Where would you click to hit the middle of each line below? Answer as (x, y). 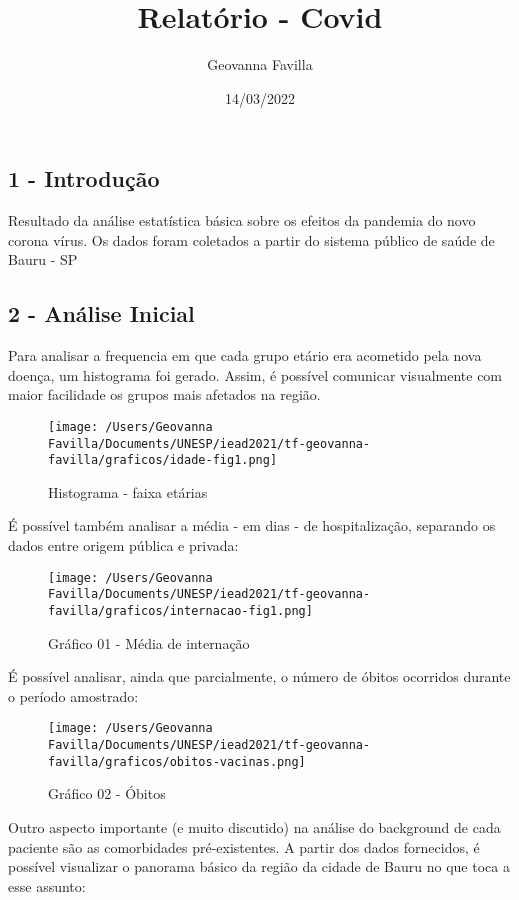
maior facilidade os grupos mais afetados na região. (164, 394)
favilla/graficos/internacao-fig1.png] (180, 610)
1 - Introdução (84, 178)
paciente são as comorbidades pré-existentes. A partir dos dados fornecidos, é (244, 846)
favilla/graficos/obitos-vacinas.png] (177, 761)
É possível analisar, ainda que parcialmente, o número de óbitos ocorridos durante (259, 676)
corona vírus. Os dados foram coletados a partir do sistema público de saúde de (251, 239)
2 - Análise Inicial (101, 313)
